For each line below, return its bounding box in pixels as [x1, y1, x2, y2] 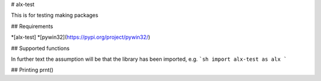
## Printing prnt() [11, 66, 53, 74]
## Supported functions [11, 45, 70, 52]
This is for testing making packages [11, 12, 99, 19]
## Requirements [11, 23, 53, 30]
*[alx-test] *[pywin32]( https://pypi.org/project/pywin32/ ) [11, 33, 151, 41]
